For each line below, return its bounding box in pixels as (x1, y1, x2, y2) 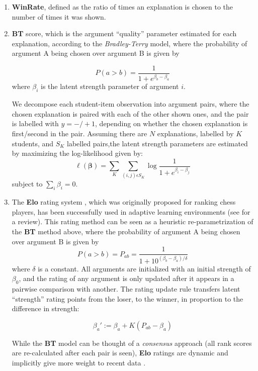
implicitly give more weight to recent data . (12, 357, 146, 367)
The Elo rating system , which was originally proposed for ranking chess (12, 197, 236, 207)
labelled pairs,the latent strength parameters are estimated (67, 138, 248, 148)
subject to (12, 178, 43, 189)
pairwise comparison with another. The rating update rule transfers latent (12, 283, 240, 294)
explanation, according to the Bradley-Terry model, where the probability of (12, 38, 247, 48)
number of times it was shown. (12, 11, 106, 22)
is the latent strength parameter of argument (41, 81, 179, 91)
